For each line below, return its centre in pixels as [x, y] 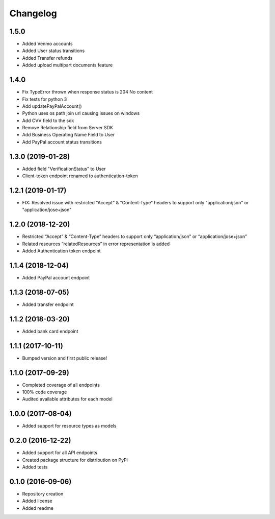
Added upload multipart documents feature [67, 65]
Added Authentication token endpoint [62, 251]
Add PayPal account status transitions [62, 142]
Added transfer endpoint [48, 304]
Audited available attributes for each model [67, 399]
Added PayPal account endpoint [56, 278]
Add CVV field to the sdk [48, 121]
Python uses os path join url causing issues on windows [81, 113]
